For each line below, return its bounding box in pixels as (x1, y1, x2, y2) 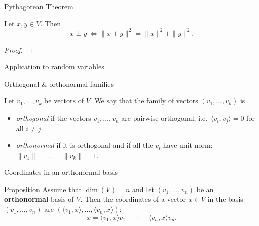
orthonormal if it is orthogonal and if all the (16, 140, 153, 150)
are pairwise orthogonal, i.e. (121, 112, 208, 123)
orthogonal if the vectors (16, 112, 91, 123)
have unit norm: (163, 140, 213, 150)
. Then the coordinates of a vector (80, 194, 187, 204)
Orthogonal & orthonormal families (4, 78, 114, 89)
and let (132, 183, 154, 194)
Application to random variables (4, 61, 104, 72)
